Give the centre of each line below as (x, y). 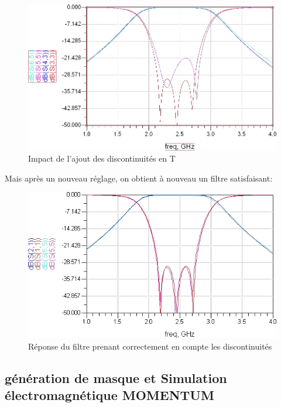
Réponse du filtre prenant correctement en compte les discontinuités (150, 346)
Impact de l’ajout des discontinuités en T (102, 158)
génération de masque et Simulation (116, 377)
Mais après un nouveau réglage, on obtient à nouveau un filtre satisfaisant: (139, 178)
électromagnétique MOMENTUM (109, 395)
